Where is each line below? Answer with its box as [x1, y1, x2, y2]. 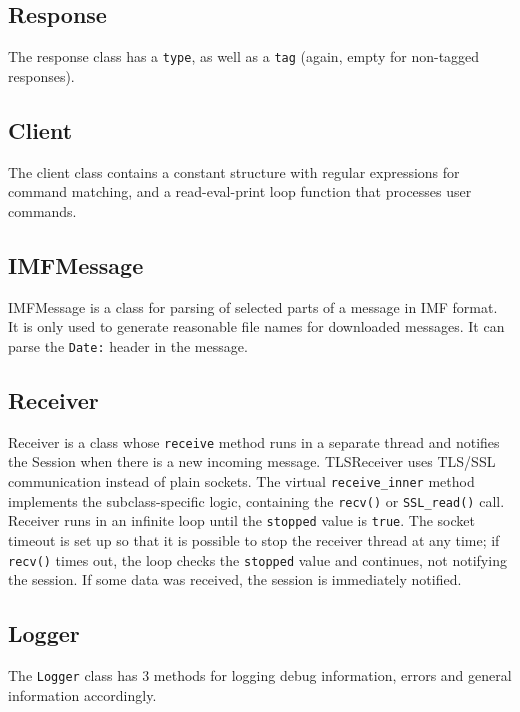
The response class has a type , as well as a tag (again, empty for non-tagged [8, 46, 480, 67]
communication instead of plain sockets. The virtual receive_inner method [8, 470, 475, 491]
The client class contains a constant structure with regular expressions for [8, 161, 460, 182]
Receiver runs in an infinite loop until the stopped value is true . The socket [8, 510, 475, 531]
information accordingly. [8, 684, 157, 705]
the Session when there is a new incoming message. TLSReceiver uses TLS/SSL [8, 451, 496, 472]
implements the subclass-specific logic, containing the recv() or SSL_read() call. [8, 490, 505, 511]
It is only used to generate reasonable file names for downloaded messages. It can [8, 316, 505, 337]
